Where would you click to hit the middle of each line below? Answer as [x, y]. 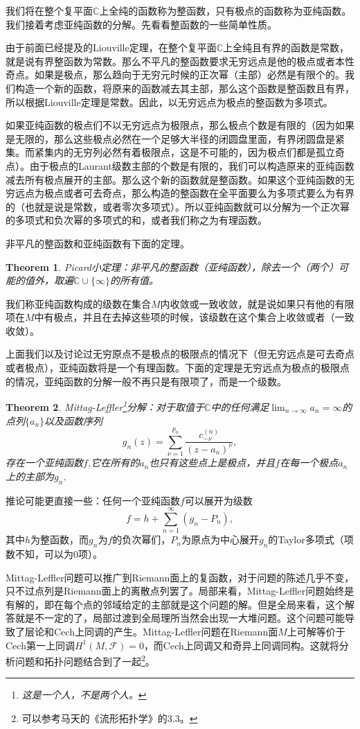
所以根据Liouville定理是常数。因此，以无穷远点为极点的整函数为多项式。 [169, 102]
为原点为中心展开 [220, 539]
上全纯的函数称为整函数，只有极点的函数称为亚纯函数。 [225, 10]
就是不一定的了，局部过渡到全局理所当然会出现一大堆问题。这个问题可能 [180, 618]
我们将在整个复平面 [49, 10]
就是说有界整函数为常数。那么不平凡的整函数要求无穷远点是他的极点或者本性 [180, 61]
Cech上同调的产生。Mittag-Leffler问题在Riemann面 [166, 632]
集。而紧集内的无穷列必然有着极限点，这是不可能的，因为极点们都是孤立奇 [175, 152]
